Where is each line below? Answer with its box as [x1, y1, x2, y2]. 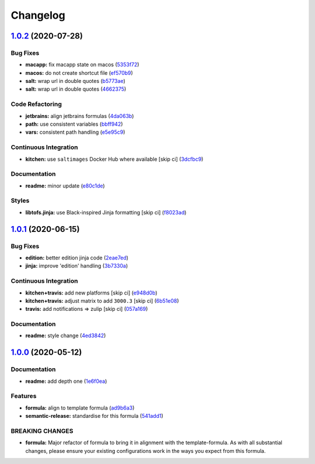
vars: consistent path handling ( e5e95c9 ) [25, 129, 125, 136]
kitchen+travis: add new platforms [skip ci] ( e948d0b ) [25, 289, 157, 296]
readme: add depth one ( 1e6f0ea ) [25, 378, 107, 385]
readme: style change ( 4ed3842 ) [25, 332, 106, 339]
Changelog [10, 9, 65, 22]
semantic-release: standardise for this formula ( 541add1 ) [25, 413, 163, 420]
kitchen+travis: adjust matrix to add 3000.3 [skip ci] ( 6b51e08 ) [25, 297, 179, 304]
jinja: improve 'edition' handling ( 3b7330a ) [25, 262, 128, 269]
